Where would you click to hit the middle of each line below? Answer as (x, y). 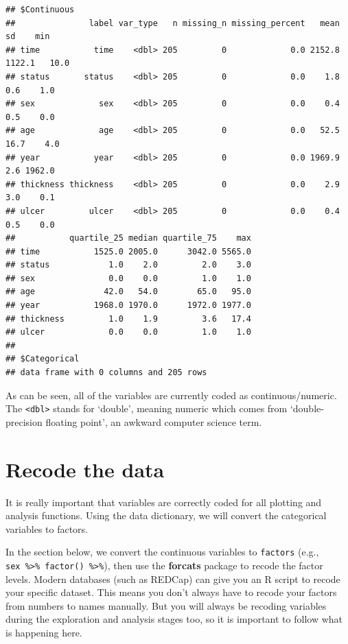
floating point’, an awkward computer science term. (154, 421)
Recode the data (85, 469)
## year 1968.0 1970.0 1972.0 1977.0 (128, 306)
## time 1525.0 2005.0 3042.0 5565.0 (128, 251)
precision (24, 421)
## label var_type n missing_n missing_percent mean (173, 23)
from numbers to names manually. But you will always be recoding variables (166, 605)
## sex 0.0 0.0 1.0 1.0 (128, 278)
